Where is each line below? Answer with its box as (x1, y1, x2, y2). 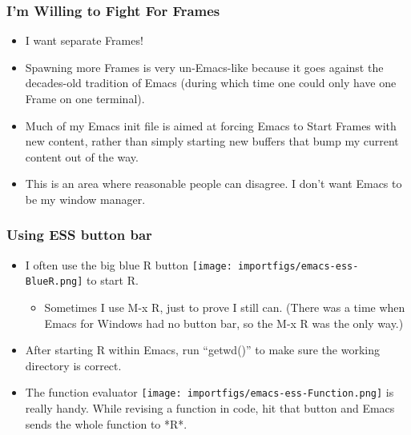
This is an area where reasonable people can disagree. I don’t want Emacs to (25, 175, 402, 192)
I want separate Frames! (25, 32, 143, 49)
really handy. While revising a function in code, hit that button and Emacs (25, 400, 395, 417)
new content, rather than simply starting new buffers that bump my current (25, 133, 399, 150)
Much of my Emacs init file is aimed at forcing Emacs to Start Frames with (25, 117, 397, 134)
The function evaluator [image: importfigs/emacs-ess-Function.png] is (25, 384, 394, 401)
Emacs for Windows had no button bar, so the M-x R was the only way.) (44, 314, 404, 331)
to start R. (87, 272, 139, 289)
